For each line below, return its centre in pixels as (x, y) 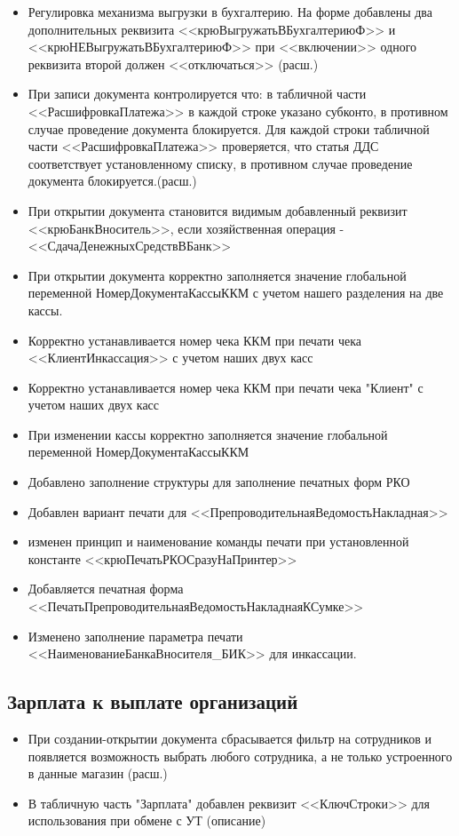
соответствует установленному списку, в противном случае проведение (220, 163)
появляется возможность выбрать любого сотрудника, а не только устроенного (240, 756)
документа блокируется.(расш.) (112, 181)
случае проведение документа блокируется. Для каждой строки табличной (229, 128)
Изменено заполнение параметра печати (135, 636)
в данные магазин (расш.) (98, 773)
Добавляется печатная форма (106, 589)
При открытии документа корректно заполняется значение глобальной (217, 275)
